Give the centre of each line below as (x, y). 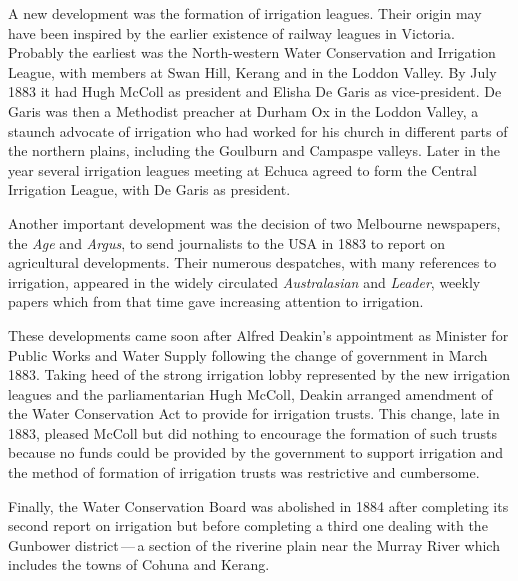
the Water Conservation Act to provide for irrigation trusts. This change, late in (254, 413)
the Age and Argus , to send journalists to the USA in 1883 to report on (227, 242)
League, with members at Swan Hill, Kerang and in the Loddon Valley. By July (252, 71)
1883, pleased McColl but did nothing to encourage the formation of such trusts (252, 432)
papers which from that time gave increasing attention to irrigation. (216, 301)
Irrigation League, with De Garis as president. (149, 189)
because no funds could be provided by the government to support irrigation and (256, 452)
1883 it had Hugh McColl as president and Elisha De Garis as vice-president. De (255, 91)
